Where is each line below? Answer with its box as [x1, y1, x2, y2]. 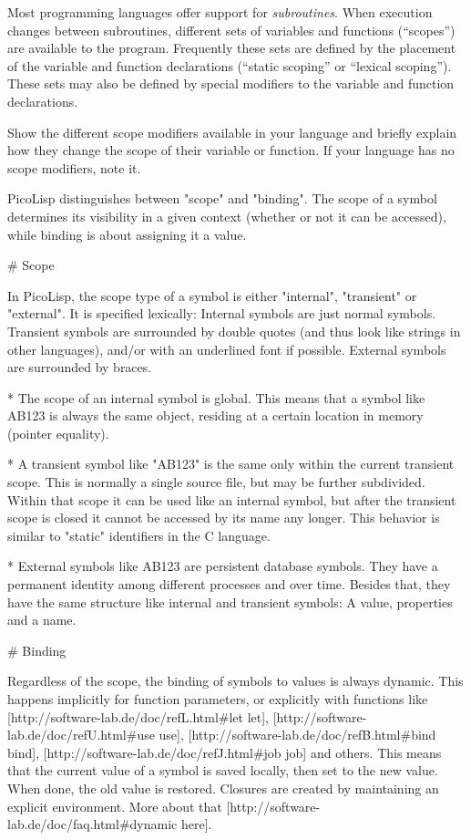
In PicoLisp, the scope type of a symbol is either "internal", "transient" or [7, 285, 417, 305]
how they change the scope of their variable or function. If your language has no [7, 140, 455, 160]
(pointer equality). [7, 423, 109, 442]
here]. [180, 814, 212, 834]
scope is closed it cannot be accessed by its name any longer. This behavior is [7, 508, 440, 527]
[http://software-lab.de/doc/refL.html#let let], [7, 707, 269, 726]
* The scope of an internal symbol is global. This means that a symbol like [7, 388, 425, 407]
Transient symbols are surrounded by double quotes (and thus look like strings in [7, 321, 461, 340]
